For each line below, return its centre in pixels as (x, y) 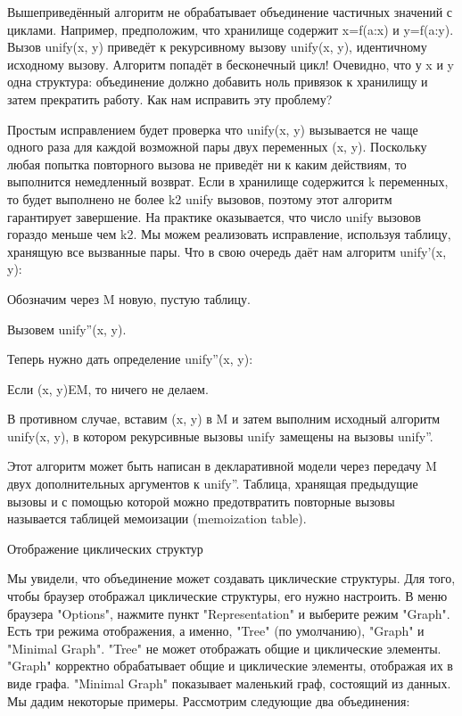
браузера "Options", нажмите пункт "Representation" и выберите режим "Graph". (229, 613)
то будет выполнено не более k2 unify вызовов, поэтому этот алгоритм (200, 198)
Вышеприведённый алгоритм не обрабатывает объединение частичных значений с (230, 12)
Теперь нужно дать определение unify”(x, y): (130, 359)
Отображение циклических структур (105, 548)
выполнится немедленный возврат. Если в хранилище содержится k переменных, (228, 181)
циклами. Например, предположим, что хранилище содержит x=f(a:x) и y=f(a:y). (231, 29)
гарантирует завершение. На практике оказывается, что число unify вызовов (214, 216)
